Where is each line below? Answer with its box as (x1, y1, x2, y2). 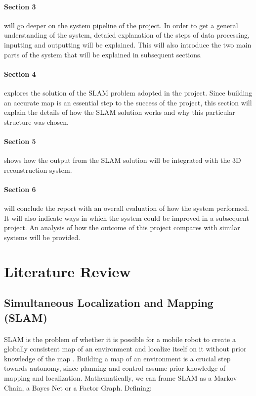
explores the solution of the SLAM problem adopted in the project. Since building (4, 87, 253, 98)
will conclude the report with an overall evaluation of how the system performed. (4, 203, 249, 213)
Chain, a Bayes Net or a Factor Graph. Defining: (4, 382, 152, 393)
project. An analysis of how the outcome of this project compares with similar (4, 222, 240, 233)
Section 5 (4, 136, 36, 146)
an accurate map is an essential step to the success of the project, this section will (4, 97, 252, 107)
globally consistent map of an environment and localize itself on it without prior (4, 344, 247, 354)
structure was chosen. (4, 116, 69, 127)
